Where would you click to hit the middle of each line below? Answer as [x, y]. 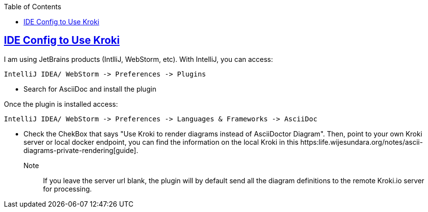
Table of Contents [33, 7]
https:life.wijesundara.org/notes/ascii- [362, 142]
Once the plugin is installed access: [61, 104]
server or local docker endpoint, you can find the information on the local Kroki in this [161, 142]
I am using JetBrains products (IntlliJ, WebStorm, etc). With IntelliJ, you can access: [139, 59]
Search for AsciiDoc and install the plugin [90, 89]
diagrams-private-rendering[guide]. [81, 150]
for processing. [68, 189]
